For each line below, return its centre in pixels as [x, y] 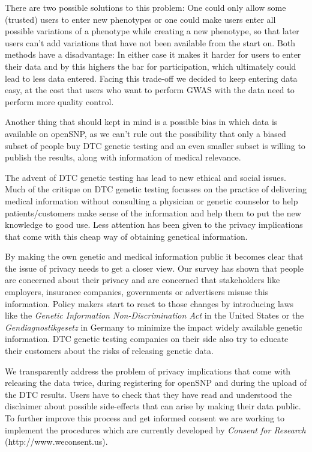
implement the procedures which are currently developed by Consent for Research [155, 429]
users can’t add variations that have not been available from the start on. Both [150, 42]
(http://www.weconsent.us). [56, 441]
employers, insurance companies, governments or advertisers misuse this [137, 292]
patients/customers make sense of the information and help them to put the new [153, 212]
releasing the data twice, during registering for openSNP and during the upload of [156, 383]
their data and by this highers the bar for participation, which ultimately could [151, 66]
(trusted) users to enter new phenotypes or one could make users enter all [140, 19]
